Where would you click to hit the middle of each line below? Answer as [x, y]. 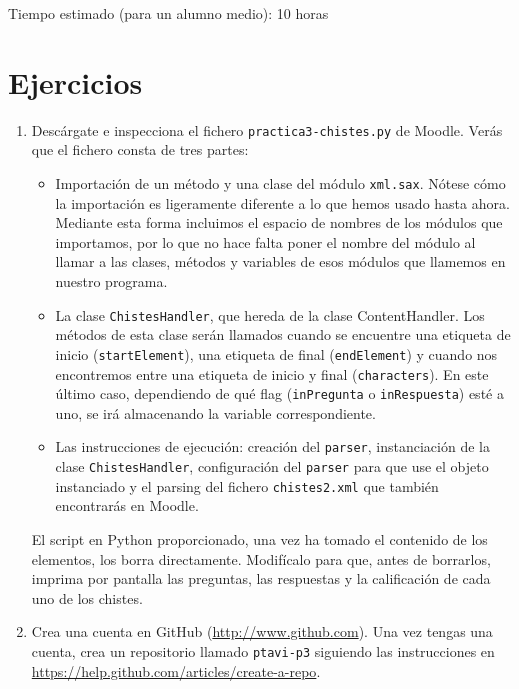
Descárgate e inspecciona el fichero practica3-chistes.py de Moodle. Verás [267, 129]
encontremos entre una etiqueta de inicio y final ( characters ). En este [272, 373]
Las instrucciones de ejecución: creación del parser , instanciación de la [272, 446]
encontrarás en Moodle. [127, 505]
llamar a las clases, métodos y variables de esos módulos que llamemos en [280, 261]
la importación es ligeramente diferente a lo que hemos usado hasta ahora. [282, 202]
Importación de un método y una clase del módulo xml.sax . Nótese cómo [280, 182]
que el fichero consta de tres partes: [140, 149]
